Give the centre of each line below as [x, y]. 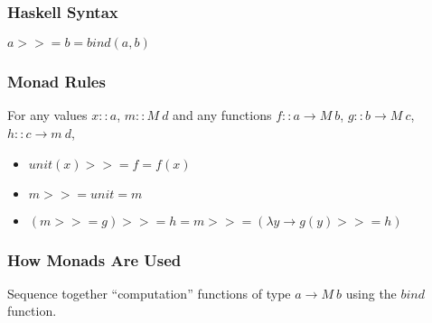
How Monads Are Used [94, 259]
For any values [47, 115]
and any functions [222, 115]
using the [371, 293]
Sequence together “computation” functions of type [149, 293]
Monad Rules [56, 82]
